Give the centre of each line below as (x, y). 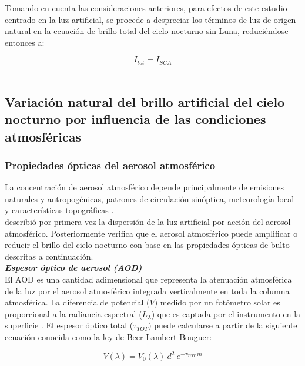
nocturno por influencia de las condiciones (135, 119)
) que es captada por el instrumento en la (226, 313)
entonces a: (25, 42)
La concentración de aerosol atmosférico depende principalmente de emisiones (145, 187)
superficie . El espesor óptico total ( (69, 325)
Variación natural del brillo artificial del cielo (145, 101)
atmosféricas (43, 136)
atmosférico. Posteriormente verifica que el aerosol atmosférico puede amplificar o (151, 233)
